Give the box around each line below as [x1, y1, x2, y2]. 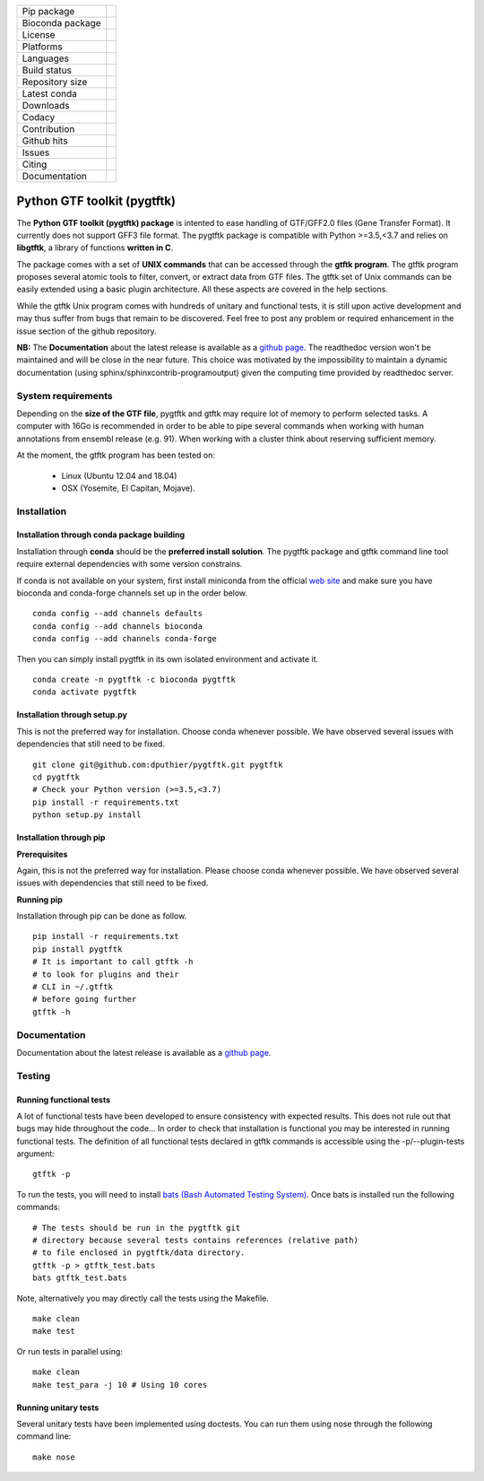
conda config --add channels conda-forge [32, 633, 217, 644]
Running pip [16, 893, 63, 905]
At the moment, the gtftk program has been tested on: [16, 449, 215, 461]
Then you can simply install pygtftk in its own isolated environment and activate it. [16, 653, 319, 664]
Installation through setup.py [16, 710, 128, 720]
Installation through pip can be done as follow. [16, 910, 187, 921]
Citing [22, 158, 48, 170]
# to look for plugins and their [32, 969, 179, 980]
